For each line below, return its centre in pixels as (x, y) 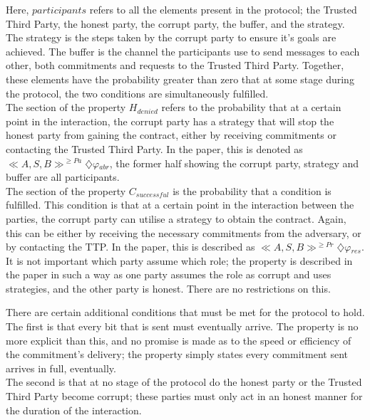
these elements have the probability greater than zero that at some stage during (180, 79)
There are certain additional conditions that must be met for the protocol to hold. (185, 312)
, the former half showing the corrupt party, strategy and (234, 163)
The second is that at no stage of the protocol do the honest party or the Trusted (184, 382)
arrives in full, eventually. (61, 368)
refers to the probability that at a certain (251, 107)
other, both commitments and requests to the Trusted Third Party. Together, (175, 65)
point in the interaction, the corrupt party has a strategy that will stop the (170, 121)
